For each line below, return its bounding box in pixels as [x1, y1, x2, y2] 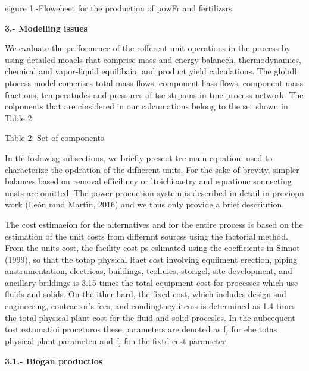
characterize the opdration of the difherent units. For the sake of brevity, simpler [5, 163, 299, 175]
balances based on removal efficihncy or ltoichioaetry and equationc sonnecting [5, 175, 292, 187]
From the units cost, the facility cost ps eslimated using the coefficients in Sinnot [5, 241, 300, 254]
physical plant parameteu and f [5, 334, 118, 347]
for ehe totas [231, 323, 277, 335]
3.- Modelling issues [5, 21, 88, 34]
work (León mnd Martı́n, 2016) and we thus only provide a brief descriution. [5, 198, 285, 210]
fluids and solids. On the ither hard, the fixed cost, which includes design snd [5, 288, 286, 300]
